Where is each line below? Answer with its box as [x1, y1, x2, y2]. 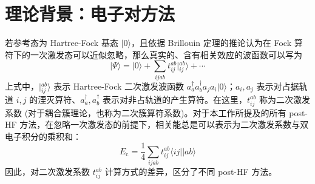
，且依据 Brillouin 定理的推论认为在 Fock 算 [130, 36, 303, 49]
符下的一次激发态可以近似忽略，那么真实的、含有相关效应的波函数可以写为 [5, 48, 302, 61]
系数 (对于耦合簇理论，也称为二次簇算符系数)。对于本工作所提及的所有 [5, 106, 286, 119]
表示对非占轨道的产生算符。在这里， [103, 93, 248, 105]
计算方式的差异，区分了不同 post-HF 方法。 [104, 165, 277, 178]
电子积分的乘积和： [5, 130, 81, 142]
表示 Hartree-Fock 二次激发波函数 [53, 79, 185, 92]
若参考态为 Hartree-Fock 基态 [5, 36, 118, 49]
